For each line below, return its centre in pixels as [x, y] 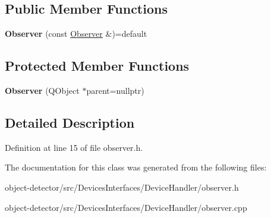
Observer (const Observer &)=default [76, 34]
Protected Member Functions [97, 66]
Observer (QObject [42, 90]
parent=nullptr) [115, 90]
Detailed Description [70, 122]
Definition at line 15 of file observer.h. [74, 147]
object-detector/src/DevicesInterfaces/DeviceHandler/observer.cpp [126, 207]
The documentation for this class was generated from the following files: [136, 167]
